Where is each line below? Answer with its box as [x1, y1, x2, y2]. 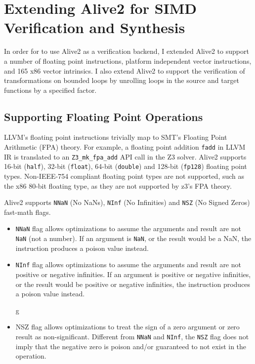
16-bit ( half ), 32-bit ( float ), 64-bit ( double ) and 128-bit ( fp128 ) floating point [4, 161, 247, 171]
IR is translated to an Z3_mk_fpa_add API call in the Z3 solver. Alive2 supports [4, 151, 247, 162]
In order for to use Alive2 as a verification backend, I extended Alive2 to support [4, 46, 249, 56]
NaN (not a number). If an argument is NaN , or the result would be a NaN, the [15, 233, 252, 243]
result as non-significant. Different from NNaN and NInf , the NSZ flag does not [15, 331, 249, 342]
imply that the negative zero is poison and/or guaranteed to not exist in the [15, 341, 247, 351]
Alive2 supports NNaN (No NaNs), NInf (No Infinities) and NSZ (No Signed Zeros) [4, 197, 250, 207]
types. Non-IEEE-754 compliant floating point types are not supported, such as [4, 171, 245, 181]
